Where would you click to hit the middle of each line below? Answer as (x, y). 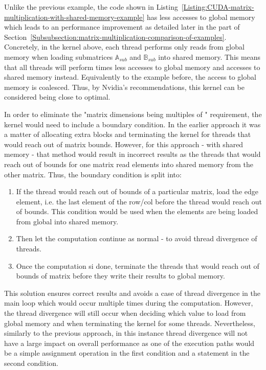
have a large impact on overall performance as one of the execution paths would (129, 343)
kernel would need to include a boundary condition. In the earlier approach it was (132, 124)
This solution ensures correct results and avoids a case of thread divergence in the (132, 293)
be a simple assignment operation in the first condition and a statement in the (127, 353)
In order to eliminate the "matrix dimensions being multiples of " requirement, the (133, 114)
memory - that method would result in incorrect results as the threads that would (132, 154)
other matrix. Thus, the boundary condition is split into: (93, 174)
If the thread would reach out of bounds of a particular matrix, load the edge (137, 191)
